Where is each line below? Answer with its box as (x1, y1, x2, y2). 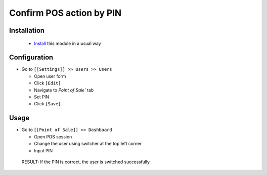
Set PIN (34, 94, 49, 100)
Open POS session (34, 133, 72, 139)
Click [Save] (34, 101, 61, 107)
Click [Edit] (34, 80, 61, 86)
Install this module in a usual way (34, 40, 101, 46)
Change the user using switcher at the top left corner (34, 141, 142, 147)
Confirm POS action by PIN (9, 7, 122, 18)
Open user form (34, 73, 66, 79)
